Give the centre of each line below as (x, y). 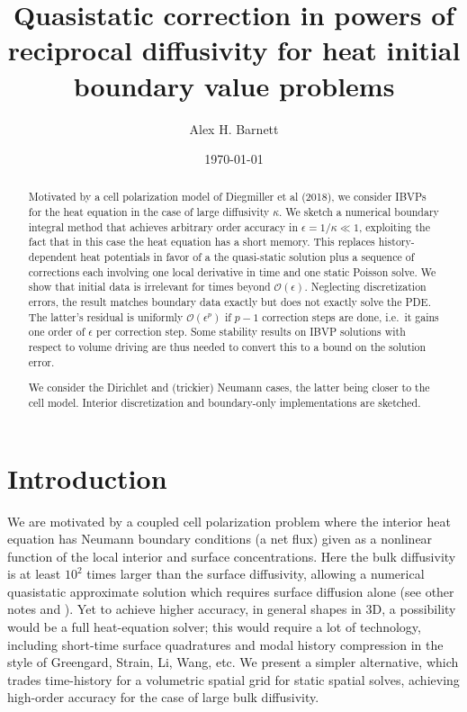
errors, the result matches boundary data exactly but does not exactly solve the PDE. (230, 302)
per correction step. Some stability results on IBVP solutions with (251, 332)
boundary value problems (234, 85)
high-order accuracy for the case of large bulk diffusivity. (163, 697)
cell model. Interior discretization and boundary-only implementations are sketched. (225, 402)
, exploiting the (395, 226)
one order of (57, 332)
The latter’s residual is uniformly (106, 316)
